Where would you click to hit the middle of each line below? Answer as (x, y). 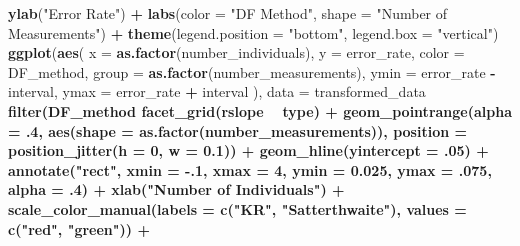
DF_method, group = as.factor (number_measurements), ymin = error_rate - (252, 71)
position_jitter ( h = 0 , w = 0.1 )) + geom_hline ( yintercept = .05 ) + (248, 150)
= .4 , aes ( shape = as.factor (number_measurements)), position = (238, 130)
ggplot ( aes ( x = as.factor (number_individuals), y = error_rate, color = (236, 52)
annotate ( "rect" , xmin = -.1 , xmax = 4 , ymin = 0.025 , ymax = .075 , (250, 169)
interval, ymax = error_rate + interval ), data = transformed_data (217, 91)
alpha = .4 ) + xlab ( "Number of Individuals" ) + (176, 189)
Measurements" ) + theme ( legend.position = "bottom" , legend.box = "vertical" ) (253, 32)
